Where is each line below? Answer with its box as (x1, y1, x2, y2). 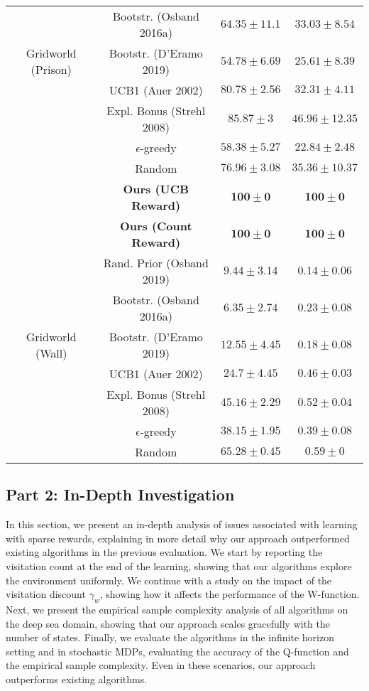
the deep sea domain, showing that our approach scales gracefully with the (6, 616, 330, 631)
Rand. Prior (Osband (103, 255, 209, 271)
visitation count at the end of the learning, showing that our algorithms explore (6, 558, 352, 573)
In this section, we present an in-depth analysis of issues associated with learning (6, 517, 358, 532)
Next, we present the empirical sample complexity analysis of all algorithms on (6, 601, 348, 616)
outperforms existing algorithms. (6, 671, 148, 686)
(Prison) (31, 61, 72, 77)
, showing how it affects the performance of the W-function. (99, 586, 360, 601)
